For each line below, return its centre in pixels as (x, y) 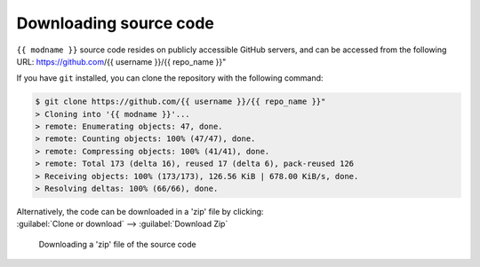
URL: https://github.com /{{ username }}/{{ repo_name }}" (121, 61)
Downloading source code (116, 23)
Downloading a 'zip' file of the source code (117, 244)
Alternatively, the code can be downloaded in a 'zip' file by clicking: (140, 212)
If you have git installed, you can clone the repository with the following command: (170, 78)
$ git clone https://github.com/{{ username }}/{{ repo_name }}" (180, 102)
